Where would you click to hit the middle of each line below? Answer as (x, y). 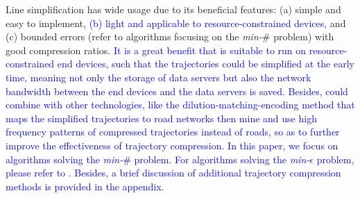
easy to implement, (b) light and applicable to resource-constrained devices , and (176, 23)
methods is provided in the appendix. (85, 186)
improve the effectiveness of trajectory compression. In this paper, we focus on (172, 145)
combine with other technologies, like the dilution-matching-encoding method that (180, 105)
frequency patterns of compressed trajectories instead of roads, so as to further (173, 132)
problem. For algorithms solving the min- (222, 159)
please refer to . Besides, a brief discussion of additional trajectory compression (173, 173)
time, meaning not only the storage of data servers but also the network (158, 77)
